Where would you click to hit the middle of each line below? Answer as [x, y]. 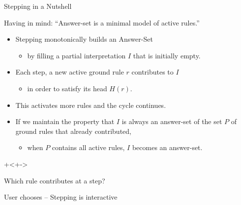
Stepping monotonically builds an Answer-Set [84, 39]
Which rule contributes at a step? [55, 180]
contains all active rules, [88, 147]
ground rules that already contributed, [73, 131]
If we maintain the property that [65, 121]
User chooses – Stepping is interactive [61, 197]
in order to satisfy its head [67, 88]
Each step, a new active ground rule [70, 72]
